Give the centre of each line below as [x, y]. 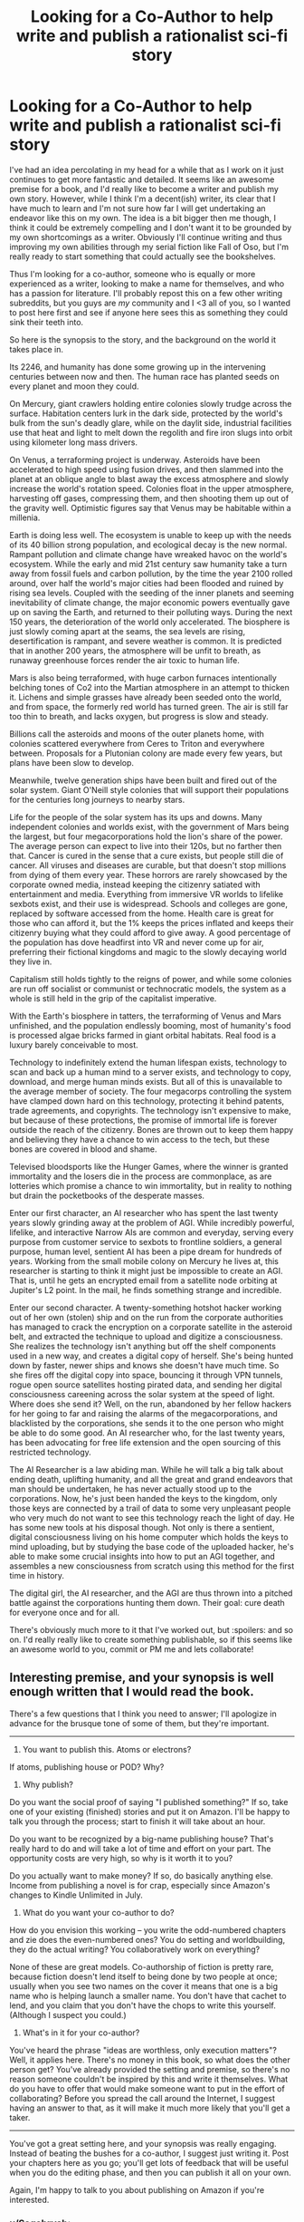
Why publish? [48, 1784]
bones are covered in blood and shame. [83, 1149]
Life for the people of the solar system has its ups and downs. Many [136, 816]
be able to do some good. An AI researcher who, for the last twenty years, [147, 1433]
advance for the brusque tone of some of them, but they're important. [139, 1723]
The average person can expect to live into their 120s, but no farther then [146, 845]
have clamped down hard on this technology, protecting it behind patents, [147, 1101]
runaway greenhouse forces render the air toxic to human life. [124, 660]
